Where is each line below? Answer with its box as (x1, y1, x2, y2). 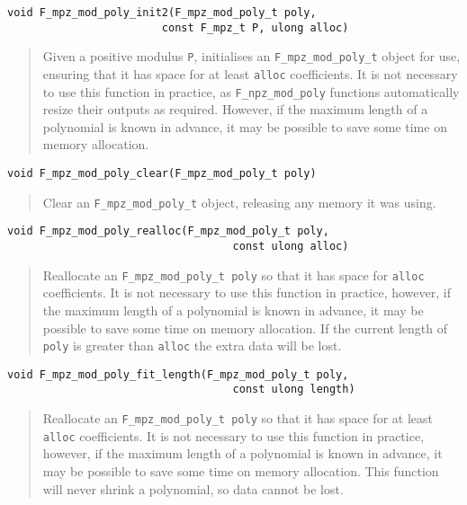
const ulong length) (232, 383, 355, 396)
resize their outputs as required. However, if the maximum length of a (42, 100, 428, 119)
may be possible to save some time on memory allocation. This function (42, 462, 439, 480)
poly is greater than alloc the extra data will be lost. (42, 336, 342, 355)
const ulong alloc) (232, 240, 349, 253)
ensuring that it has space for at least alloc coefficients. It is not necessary (42, 64, 458, 83)
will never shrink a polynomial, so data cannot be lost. (42, 479, 344, 498)
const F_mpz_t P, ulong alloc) (161, 21, 349, 34)
